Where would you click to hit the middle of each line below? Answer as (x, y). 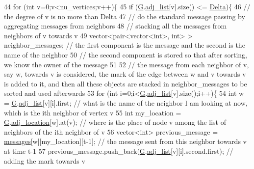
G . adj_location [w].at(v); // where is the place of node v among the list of (115, 122)
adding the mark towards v (45, 160)
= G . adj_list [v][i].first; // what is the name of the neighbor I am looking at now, (126, 102)
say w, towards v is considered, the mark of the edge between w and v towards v (125, 74)
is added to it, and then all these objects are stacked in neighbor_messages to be (126, 83)
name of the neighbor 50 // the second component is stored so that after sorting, (126, 54)
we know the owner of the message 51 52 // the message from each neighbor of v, (127, 64)
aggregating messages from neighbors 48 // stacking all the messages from (115, 26)
